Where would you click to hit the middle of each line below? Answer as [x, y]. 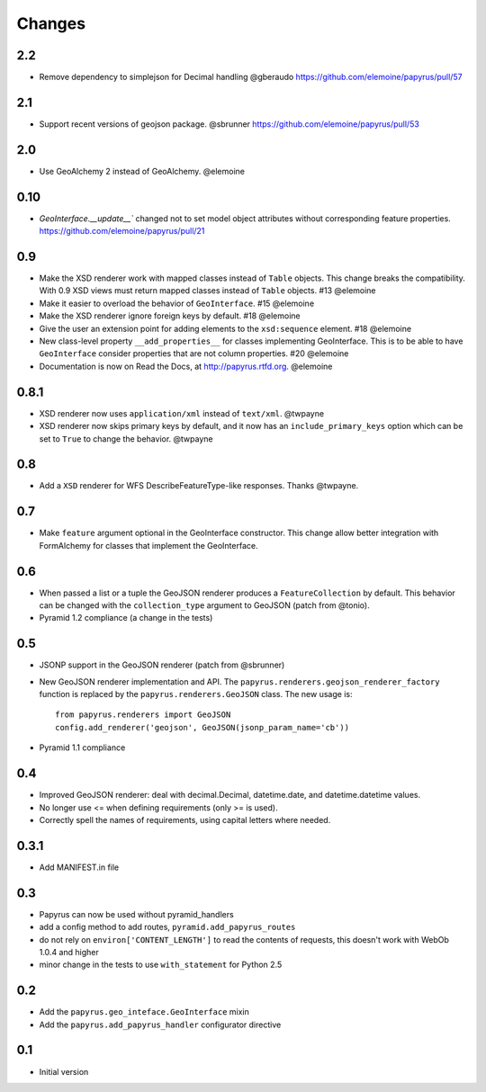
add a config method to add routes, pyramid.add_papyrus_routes [167, 927]
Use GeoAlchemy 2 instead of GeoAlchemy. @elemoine [142, 171]
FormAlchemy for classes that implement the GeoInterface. [148, 545]
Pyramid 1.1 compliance [82, 747]
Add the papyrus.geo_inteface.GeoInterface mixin [144, 1012]
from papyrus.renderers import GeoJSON [143, 715]
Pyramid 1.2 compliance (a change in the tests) [126, 618]
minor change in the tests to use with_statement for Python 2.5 [161, 965]
